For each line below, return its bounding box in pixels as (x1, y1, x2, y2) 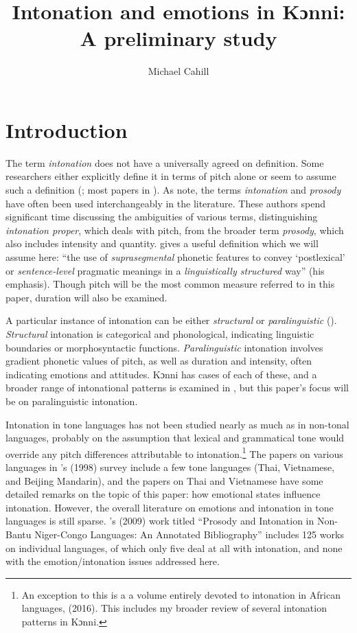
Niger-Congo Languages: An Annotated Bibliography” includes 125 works (34, 527, 344, 541)
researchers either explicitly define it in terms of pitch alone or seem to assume (5, 169, 336, 183)
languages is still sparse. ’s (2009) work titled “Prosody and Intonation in (5, 514, 314, 528)
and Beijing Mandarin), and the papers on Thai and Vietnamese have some (5, 473, 323, 487)
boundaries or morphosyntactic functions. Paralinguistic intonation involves (5, 340, 323, 354)
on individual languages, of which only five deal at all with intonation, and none (5, 540, 343, 555)
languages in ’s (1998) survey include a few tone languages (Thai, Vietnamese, (5, 459, 335, 474)
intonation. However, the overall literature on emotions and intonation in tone (5, 500, 334, 514)
